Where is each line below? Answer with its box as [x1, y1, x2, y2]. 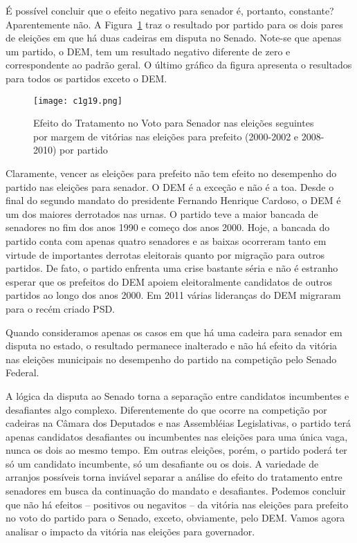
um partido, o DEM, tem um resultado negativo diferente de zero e [6, 44, 291, 58]
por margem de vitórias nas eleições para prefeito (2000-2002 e [33, 129, 299, 143]
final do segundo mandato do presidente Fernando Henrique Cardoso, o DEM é [6, 193, 341, 208]
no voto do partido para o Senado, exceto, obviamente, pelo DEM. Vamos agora [6, 510, 345, 525]
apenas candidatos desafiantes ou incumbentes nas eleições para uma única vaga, [6, 429, 348, 443]
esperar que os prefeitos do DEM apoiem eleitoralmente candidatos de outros [6, 274, 332, 288]
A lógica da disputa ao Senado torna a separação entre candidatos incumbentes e [6, 388, 349, 403]
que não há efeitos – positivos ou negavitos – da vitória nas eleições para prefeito [6, 497, 349, 511]
